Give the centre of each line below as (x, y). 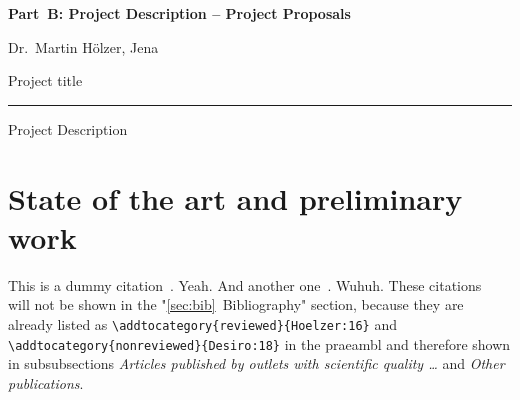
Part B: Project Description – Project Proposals (179, 13)
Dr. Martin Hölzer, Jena (83, 46)
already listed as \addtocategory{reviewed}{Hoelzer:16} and (202, 323)
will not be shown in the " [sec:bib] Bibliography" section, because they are (236, 304)
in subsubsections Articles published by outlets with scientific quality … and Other (256, 363)
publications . (46, 382)
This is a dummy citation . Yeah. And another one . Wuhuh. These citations (245, 284)
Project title (45, 80)
